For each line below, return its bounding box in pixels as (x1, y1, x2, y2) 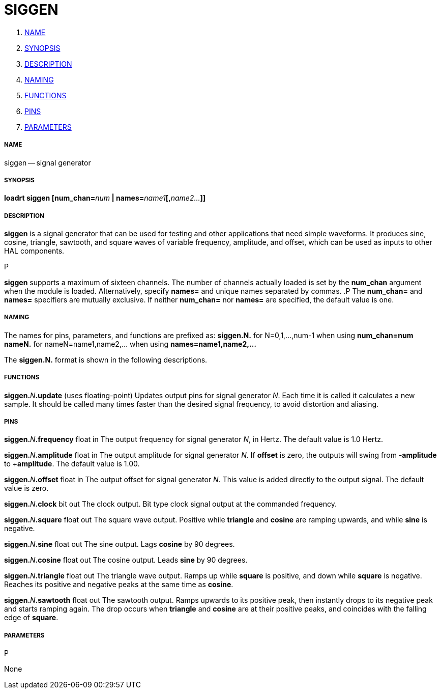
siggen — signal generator (4, 158, 91, 167)
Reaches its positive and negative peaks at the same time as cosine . (4, 580, 233, 589)
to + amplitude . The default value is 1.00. (4, 459, 140, 468)
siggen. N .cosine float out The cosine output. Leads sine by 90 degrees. (4, 556, 248, 565)
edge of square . (4, 613, 58, 622)
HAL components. (4, 246, 65, 256)
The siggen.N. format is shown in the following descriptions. (4, 355, 208, 364)
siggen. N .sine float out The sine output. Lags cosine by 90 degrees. (4, 540, 235, 549)
